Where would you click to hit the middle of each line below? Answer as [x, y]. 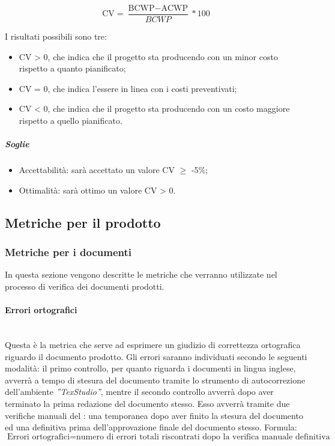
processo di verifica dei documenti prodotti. [85, 286]
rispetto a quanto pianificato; [72, 68]
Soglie [17, 144]
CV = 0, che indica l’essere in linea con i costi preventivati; [128, 88]
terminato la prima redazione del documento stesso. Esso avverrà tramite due [147, 403]
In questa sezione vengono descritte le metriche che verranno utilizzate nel [141, 274]
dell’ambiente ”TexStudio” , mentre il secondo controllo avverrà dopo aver [139, 392]
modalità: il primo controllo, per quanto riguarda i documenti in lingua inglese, [150, 368]
